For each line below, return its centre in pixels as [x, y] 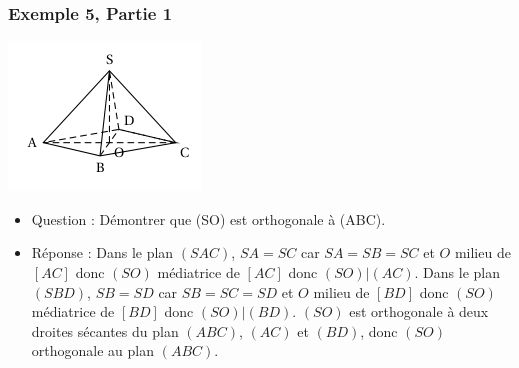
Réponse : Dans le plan [102, 252]
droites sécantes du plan [105, 330]
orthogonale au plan [92, 350]
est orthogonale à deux [419, 311]
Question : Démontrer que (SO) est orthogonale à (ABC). [208, 218]
